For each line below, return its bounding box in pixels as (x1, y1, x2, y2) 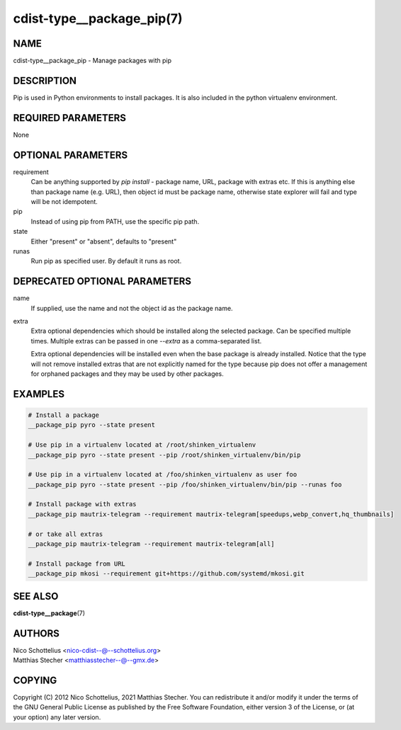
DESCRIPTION (13, 74, 77, 86)
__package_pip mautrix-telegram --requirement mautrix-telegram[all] (28, 540, 275, 548)
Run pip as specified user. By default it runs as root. (30, 257, 182, 266)
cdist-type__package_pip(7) (13, 11, 183, 26)
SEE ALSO (13, 590, 59, 602)
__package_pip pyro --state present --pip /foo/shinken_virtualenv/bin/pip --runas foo (28, 480, 342, 489)
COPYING (13, 674, 57, 686)
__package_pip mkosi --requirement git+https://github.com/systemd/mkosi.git (28, 570, 305, 578)
